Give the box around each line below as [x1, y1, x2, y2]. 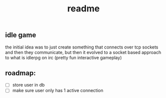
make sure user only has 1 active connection [12, 88, 103, 94]
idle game [5, 31, 36, 40]
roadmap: [5, 69, 36, 77]
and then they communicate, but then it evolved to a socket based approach [5, 49, 162, 55]
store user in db [12, 82, 45, 88]
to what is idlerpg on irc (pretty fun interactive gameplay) [5, 54, 122, 60]
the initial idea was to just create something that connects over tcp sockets [5, 44, 159, 50]
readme [67, 3, 100, 14]
